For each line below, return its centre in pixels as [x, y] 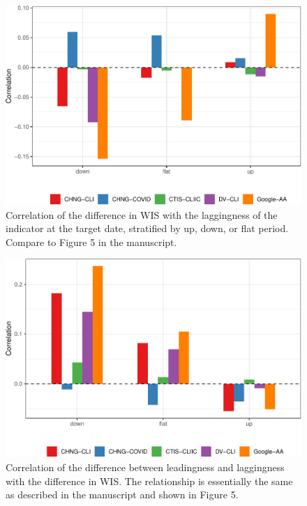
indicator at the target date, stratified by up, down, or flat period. [147, 228]
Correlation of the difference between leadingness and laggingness [145, 467]
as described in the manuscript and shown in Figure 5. [122, 495]
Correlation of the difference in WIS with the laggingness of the [142, 214]
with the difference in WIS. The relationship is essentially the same [149, 481]
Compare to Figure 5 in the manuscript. [91, 242]
